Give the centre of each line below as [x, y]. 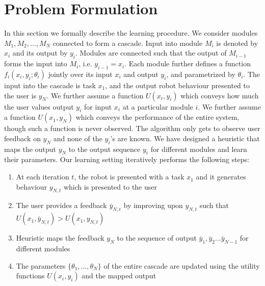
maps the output [30, 149]
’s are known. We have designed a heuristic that [185, 138]
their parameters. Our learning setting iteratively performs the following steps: [127, 159]
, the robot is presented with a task [129, 177]
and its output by [40, 53]
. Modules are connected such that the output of [151, 53]
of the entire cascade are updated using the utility [182, 265]
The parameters [41, 265]
